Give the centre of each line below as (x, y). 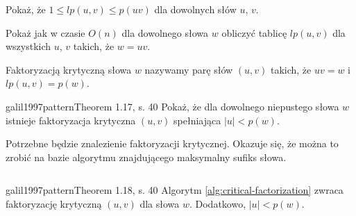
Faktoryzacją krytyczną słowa (69, 69)
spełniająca (197, 120)
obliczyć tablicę (254, 32)
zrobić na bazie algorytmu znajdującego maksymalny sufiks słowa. (146, 157)
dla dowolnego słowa (165, 32)
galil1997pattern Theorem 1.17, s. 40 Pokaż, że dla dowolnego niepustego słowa (172, 106)
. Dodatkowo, (218, 203)
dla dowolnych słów (195, 9)
